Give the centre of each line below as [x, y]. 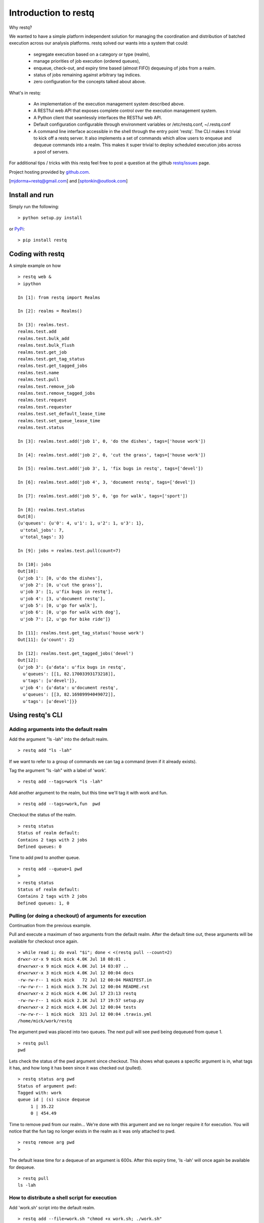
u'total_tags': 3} [42, 537]
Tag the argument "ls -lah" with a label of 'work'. [58, 770]
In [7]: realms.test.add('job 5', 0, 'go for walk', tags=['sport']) [103, 496]
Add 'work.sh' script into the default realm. [52, 1207]
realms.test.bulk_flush [46, 345]
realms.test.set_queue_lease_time [59, 420]
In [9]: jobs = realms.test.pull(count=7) [69, 551]
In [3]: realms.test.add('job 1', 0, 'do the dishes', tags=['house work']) [112, 441]
